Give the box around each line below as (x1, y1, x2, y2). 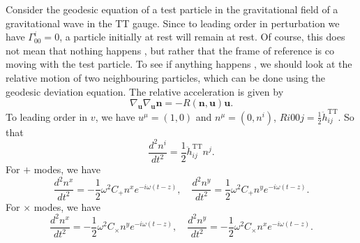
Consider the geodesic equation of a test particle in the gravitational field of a (6, 2, 338, 16)
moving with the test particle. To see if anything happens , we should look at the (6, 57, 352, 71)
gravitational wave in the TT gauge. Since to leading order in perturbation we (6, 15, 340, 30)
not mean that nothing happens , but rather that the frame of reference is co (6, 43, 334, 57)
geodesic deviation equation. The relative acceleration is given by (6, 84, 284, 98)
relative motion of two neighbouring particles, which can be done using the (6, 70, 326, 84)
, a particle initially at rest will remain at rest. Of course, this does (59, 29, 345, 44)
